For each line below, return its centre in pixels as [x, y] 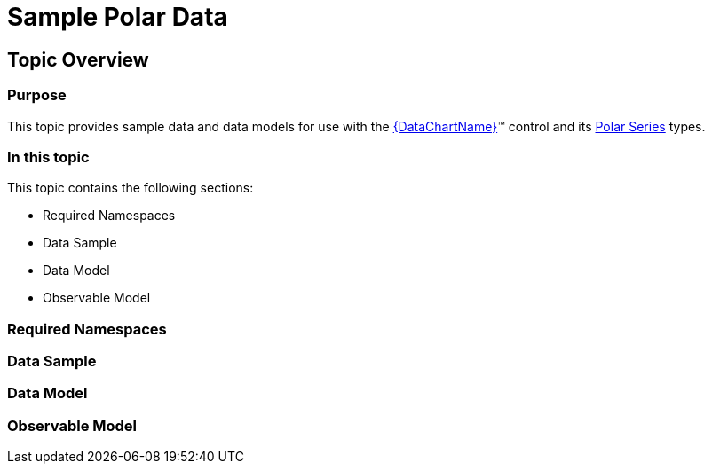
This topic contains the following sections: [131, 188]
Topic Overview [78, 59]
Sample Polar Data [118, 17]
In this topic [48, 157]
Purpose [37, 95]
